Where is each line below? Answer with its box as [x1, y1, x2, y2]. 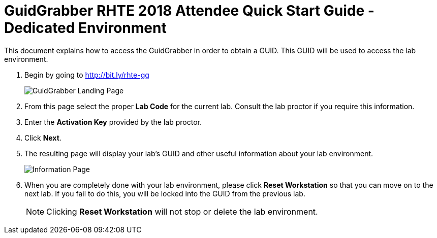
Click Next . [24, 133, 61, 142]
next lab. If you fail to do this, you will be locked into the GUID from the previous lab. [24, 189, 305, 198]
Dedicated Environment [4, 19, 167, 37]
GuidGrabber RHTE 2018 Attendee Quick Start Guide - [4, 2, 374, 19]
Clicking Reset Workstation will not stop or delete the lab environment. [46, 206, 318, 217]
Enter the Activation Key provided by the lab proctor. [24, 117, 202, 126]
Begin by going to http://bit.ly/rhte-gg [24, 70, 149, 79]
